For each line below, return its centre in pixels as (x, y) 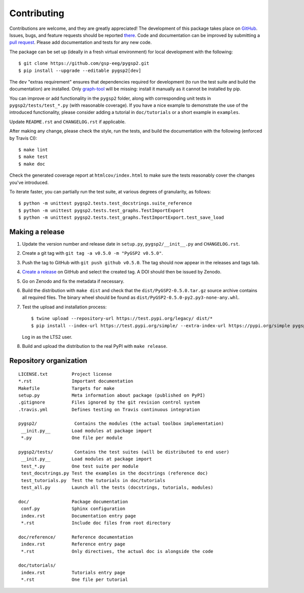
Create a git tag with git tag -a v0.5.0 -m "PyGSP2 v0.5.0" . (92, 253)
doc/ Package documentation (73, 502)
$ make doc (32, 164)
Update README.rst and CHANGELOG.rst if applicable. (68, 122)
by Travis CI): (23, 138)
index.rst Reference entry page (73, 544)
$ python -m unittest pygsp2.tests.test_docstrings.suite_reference (105, 203)
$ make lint (33, 150)
